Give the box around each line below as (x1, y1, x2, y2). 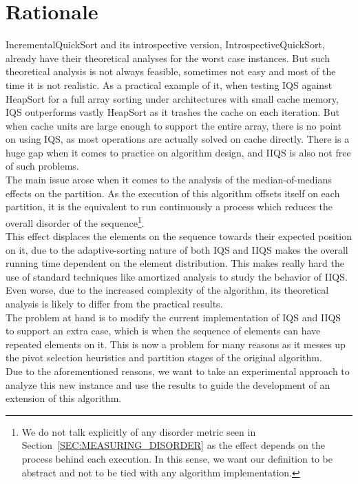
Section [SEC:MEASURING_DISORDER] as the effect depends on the (21, 438, 325, 452)
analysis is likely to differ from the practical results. (6, 296, 223, 311)
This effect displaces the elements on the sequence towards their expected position (6, 229, 352, 243)
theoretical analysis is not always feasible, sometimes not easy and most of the (6, 64, 336, 79)
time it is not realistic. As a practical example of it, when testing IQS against (6, 77, 333, 92)
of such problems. (6, 159, 79, 173)
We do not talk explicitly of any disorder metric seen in (21, 424, 256, 438)
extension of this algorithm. (6, 391, 122, 405)
